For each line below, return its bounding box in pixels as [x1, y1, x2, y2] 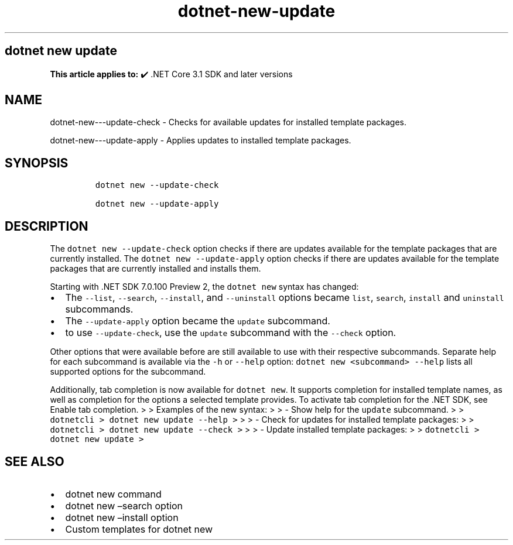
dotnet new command [65, 488, 162, 500]
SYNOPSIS [5, 155, 69, 170]
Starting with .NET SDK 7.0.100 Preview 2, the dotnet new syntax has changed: [50, 282, 359, 292]
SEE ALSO [5, 454, 64, 469]
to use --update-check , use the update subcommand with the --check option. [65, 327, 396, 339]
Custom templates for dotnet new [65, 523, 213, 535]
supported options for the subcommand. [50, 366, 206, 377]
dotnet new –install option [65, 511, 179, 523]
